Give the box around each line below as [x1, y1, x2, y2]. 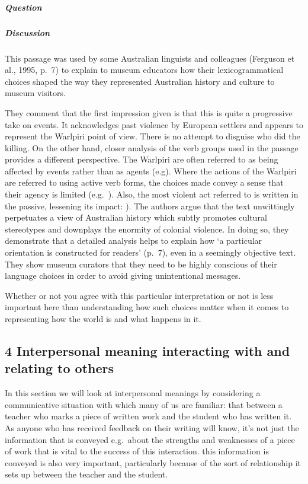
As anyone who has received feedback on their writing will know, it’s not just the [5, 421, 299, 434]
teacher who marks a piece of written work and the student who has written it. [5, 410, 292, 422]
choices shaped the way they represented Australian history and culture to [5, 75, 275, 87]
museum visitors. [5, 87, 66, 99]
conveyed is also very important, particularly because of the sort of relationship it [5, 456, 301, 469]
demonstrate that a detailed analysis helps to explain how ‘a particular [5, 234, 262, 247]
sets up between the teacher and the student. [5, 468, 168, 480]
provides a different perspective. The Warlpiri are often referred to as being [5, 153, 278, 165]
